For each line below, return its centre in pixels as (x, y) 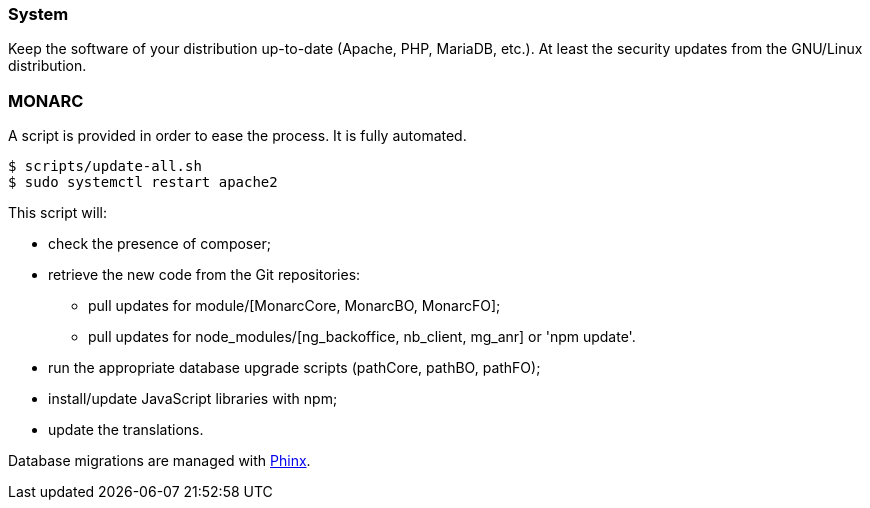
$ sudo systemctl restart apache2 (143, 182)
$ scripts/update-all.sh (105, 166)
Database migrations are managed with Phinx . (159, 461)
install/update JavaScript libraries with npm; (193, 399)
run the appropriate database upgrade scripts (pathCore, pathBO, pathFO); (294, 368)
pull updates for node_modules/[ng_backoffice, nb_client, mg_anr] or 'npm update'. (362, 337)
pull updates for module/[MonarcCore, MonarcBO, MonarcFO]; (294, 306)
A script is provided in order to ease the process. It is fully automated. (237, 136)
